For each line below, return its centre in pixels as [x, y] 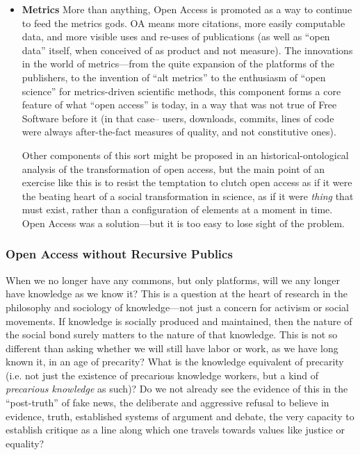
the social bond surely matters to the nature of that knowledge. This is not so [172, 334]
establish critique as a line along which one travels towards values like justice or [175, 430]
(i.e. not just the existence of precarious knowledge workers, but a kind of [162, 375]
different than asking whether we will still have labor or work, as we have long [172, 348]
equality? [25, 443]
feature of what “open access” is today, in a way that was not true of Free [179, 105]
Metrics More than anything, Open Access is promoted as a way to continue [187, 9]
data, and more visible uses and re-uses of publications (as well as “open [176, 36]
